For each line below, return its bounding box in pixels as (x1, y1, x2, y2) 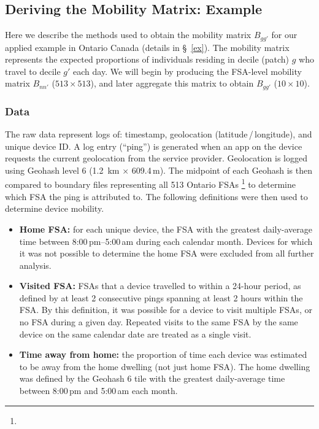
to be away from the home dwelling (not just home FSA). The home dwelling (19, 360, 310, 373)
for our (271, 28, 298, 41)
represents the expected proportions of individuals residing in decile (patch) (5, 53, 290, 66)
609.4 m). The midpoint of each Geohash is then (131, 163, 313, 176)
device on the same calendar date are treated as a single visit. (19, 327, 252, 340)
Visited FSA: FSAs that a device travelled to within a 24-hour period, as (19, 279, 301, 292)
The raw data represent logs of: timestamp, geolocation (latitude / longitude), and (5, 128, 312, 141)
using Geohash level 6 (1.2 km (5, 163, 120, 176)
